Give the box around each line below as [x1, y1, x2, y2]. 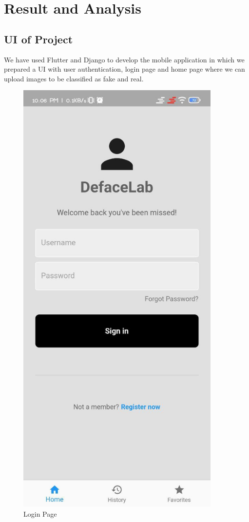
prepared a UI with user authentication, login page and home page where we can [4, 64, 245, 74]
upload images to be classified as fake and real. [4, 73, 144, 83]
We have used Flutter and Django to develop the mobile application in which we [4, 54, 245, 64]
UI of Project [4, 31, 73, 46]
